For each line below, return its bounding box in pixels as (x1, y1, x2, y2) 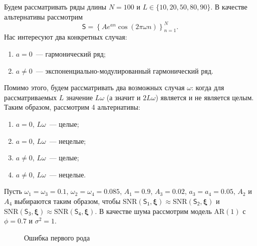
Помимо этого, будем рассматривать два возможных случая (4, 82, 185, 93)
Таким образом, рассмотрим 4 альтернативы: (4, 102, 140, 112)
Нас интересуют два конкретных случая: (4, 32, 127, 42)
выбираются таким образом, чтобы (14, 196, 121, 206)
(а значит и (106, 92, 141, 102)
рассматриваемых (4, 92, 57, 102)
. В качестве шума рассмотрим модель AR (95, 205, 225, 216)
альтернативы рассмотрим (4, 11, 83, 22)
